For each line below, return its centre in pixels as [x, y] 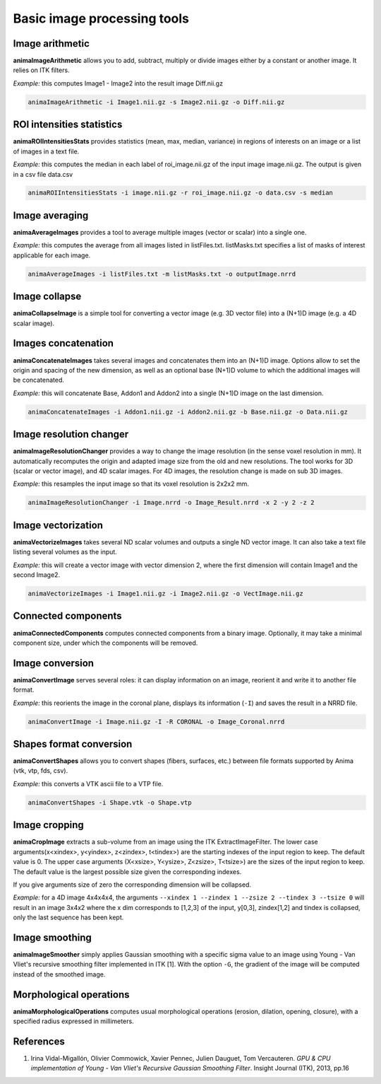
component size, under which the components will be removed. [105, 643]
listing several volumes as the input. [65, 552]
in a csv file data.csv [43, 174]
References [39, 1041]
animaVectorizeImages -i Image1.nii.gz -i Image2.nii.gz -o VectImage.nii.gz [165, 594]
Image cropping [48, 825]
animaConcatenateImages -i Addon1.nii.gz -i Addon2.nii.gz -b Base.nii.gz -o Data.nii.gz [188, 412]
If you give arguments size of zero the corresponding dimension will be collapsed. [132, 885]
